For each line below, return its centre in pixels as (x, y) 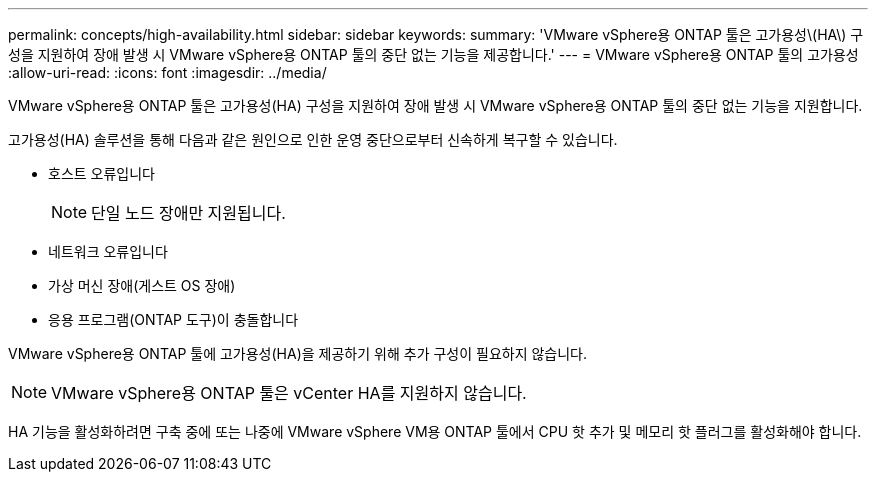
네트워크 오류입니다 (108, 251)
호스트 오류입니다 (101, 173)
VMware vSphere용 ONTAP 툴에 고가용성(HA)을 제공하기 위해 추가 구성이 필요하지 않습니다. (298, 353)
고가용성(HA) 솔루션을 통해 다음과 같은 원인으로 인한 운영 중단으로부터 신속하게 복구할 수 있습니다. (313, 139)
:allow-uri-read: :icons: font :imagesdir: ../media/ (167, 72)
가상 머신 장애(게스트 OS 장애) (142, 285)
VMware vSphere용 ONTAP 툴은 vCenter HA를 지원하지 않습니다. (289, 393)
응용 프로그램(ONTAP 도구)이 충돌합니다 (173, 319)
